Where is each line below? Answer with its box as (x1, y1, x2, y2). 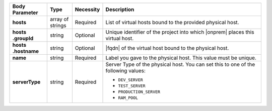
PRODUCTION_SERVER (118, 89, 161, 94)
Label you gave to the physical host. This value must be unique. (105, 54, 256, 61)
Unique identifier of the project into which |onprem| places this (105, 29, 254, 35)
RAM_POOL (118, 95, 139, 100)
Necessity (75, 6, 100, 13)
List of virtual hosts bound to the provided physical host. (105, 19, 239, 26)
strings (49, 22, 66, 29)
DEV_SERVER (118, 77, 143, 82)
